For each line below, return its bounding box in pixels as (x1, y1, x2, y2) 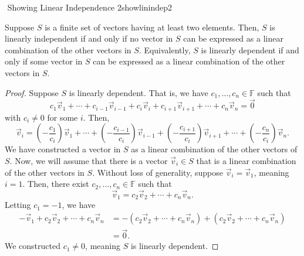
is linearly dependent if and (201, 43, 299, 56)
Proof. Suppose (5, 86, 59, 98)
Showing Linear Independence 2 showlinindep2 (7, 1, 173, 13)
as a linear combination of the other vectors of (131, 143, 298, 155)
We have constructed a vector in (5, 143, 121, 155)
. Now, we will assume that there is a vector (9, 155, 168, 167)
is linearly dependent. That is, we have (69, 86, 208, 98)
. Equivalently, (139, 43, 191, 56)
